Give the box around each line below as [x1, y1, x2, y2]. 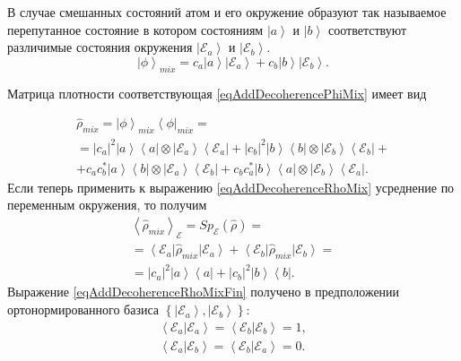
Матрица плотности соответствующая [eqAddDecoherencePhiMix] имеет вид [7, 83, 427, 102]
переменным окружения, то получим [7, 195, 207, 214]
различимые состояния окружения [7, 38, 193, 56]
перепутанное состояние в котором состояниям [7, 20, 264, 39]
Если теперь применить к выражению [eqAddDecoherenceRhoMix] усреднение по [7, 177, 455, 196]
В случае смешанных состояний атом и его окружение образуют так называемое [7, 3, 447, 21]
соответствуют [327, 20, 407, 39]
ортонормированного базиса [7, 300, 160, 319]
